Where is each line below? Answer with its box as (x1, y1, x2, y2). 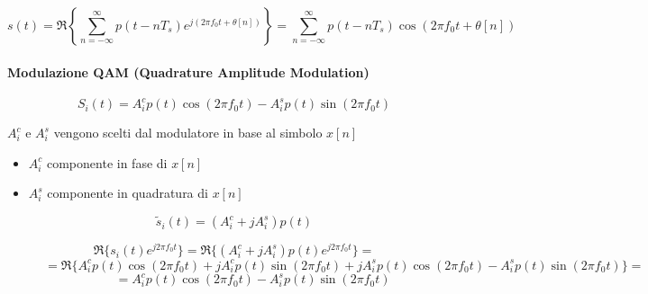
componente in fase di (46, 153, 168, 172)
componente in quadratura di (47, 183, 208, 202)
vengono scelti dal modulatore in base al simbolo (53, 123, 323, 142)
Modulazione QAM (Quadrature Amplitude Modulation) (7, 62, 370, 81)
